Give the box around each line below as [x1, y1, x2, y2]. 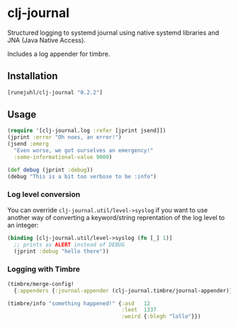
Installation [7, 70, 58, 82]
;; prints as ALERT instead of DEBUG [13, 241, 125, 248]
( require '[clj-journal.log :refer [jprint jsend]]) [7, 127, 166, 134]
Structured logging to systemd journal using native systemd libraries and [7, 28, 220, 37]
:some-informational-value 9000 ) [13, 154, 113, 161]
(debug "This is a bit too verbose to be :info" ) [7, 173, 157, 180]
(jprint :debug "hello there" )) [13, 248, 110, 255]
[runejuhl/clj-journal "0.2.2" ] [7, 88, 103, 96]
